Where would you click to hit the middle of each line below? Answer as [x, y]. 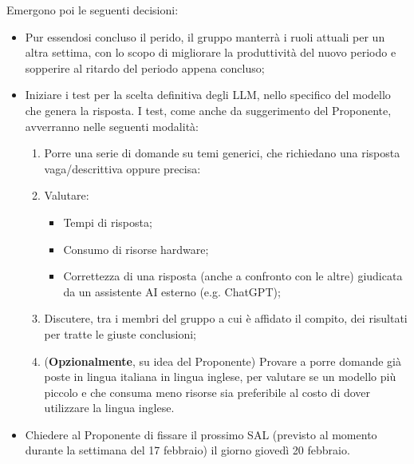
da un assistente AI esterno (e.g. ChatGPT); [172, 291]
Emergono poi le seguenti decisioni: [93, 10]
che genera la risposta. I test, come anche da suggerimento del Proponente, [208, 110]
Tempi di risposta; [108, 222]
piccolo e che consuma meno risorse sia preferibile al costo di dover [207, 392]
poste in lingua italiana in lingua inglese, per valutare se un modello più [220, 377]
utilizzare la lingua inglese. [109, 408]
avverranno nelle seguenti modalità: [112, 126]
